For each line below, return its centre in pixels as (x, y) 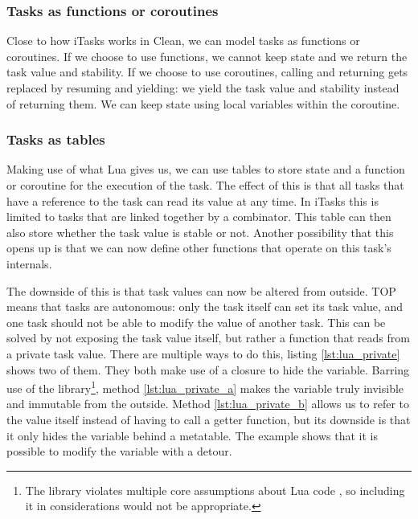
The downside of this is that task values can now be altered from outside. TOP (201, 290)
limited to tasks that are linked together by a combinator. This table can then (199, 217)
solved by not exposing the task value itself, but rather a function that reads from (208, 338)
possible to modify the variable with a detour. (119, 451)
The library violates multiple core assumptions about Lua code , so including (215, 490)
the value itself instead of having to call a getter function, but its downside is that (209, 419)
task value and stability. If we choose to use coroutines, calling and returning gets (207, 72)
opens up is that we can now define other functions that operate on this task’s (199, 248)
